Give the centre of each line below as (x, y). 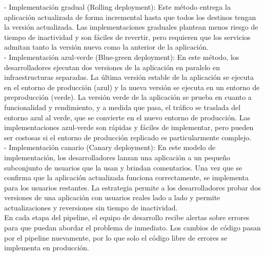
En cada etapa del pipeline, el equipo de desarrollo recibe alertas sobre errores (127, 217)
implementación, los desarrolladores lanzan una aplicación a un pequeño (117, 157)
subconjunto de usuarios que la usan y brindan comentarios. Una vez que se (123, 167)
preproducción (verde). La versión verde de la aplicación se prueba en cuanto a (128, 97)
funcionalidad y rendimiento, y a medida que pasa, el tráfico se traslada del (123, 107)
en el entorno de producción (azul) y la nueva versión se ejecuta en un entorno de (132, 87)
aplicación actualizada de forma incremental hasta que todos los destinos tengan (130, 17)
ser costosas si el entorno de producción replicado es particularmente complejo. (128, 137)
